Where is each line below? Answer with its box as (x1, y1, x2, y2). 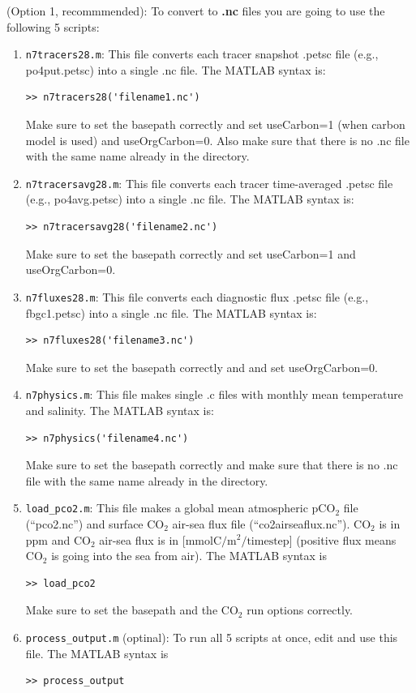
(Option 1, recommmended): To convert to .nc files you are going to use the (6, 2, 385, 19)
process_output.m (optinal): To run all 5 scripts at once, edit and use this (25, 628, 398, 645)
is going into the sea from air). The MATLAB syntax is (51, 547, 328, 564)
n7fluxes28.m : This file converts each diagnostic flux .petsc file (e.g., (25, 288, 369, 305)
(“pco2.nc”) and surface (25, 515, 144, 532)
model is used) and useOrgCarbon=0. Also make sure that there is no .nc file (25, 131, 410, 148)
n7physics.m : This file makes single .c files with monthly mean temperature (25, 386, 404, 403)
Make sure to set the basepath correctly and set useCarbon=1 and (25, 245, 356, 262)
